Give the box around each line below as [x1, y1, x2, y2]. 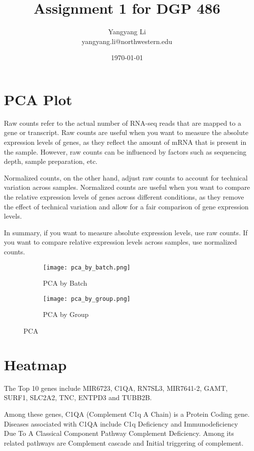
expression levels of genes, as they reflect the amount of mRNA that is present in [4, 137, 247, 147]
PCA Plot [4, 89, 72, 109]
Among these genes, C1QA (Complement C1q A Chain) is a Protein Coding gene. [4, 408, 250, 419]
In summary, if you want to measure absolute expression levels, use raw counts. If [4, 227, 248, 237]
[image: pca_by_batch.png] [43, 264, 130, 271]
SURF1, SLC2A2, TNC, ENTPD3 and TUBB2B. [4, 392, 152, 403]
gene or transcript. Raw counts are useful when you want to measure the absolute [4, 127, 249, 137]
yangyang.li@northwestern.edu [82, 36, 172, 46]
